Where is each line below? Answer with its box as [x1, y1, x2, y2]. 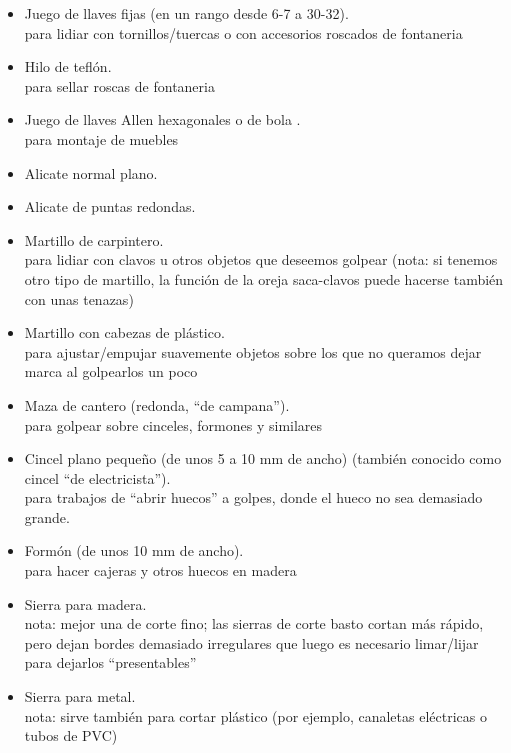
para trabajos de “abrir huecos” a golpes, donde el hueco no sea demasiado [24, 487, 483, 508]
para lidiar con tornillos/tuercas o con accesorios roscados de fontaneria [24, 22, 463, 43]
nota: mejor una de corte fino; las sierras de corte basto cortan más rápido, [24, 613, 484, 634]
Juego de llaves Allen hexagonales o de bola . [24, 109, 301, 130]
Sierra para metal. [24, 686, 136, 707]
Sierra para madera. [24, 593, 147, 614]
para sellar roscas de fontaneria [24, 75, 215, 96]
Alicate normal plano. [24, 162, 158, 183]
